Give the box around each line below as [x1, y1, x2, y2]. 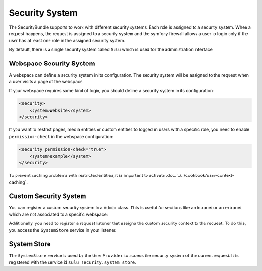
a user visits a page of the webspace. [9, 79, 84, 85]
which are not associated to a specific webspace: [9, 211, 108, 217]
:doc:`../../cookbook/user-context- [165, 173, 235, 178]
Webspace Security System [9, 59, 95, 67]
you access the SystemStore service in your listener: [9, 227, 117, 233]
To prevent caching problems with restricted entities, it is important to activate [9, 173, 165, 178]
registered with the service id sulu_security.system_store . [9, 259, 136, 265]
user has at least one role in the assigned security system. [9, 38, 126, 44]
